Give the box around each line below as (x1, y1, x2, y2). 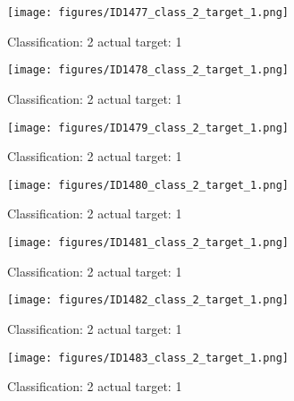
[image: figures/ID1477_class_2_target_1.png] (7, 6, 289, 19)
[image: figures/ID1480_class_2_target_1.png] (7, 178, 289, 192)
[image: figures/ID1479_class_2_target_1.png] (7, 121, 289, 134)
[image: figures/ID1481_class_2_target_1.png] (7, 236, 289, 249)
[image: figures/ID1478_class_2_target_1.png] (7, 64, 289, 77)
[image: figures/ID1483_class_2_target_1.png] (7, 351, 289, 364)
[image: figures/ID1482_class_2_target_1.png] (7, 294, 289, 307)
